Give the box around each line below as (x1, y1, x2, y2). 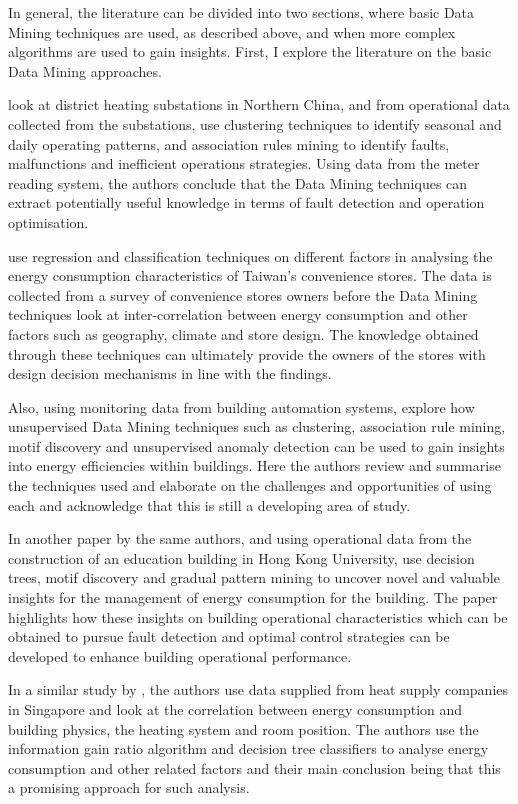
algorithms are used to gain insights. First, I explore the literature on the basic (8, 41, 492, 62)
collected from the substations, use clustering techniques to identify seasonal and (8, 113, 502, 134)
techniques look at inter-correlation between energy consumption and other (8, 304, 468, 325)
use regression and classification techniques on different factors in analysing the (8, 245, 493, 266)
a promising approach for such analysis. (8, 777, 250, 798)
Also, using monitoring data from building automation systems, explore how (8, 396, 475, 417)
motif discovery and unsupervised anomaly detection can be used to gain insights (8, 435, 505, 456)
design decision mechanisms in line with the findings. (8, 363, 332, 384)
